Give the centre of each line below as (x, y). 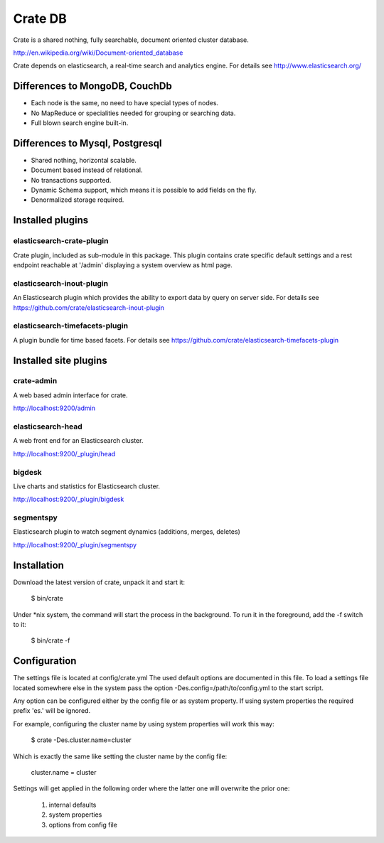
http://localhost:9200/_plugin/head (64, 453)
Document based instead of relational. (87, 170)
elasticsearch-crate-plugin (61, 241)
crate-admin (35, 381)
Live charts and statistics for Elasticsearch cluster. (86, 486)
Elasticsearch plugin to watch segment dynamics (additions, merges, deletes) (127, 532)
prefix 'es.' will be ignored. (52, 711)
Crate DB (40, 18)
